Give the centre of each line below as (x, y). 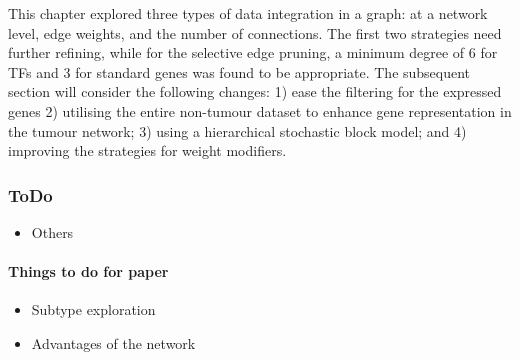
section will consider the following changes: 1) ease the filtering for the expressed (255, 91)
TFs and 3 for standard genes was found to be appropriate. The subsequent (239, 71)
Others (52, 231)
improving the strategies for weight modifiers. (147, 150)
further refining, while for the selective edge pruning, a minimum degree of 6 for (253, 52)
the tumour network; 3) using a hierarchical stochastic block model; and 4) (237, 130)
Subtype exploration (93, 309)
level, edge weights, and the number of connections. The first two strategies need (255, 32)
